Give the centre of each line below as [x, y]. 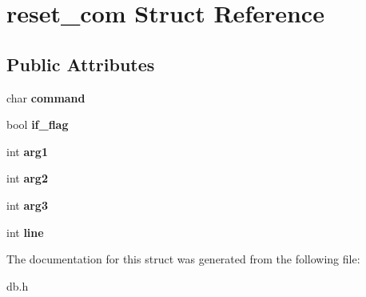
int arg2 [27, 178]
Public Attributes [81, 64]
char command [46, 97]
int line [25, 232]
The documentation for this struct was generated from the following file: [183, 259]
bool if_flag [38, 124]
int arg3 [27, 205]
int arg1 [27, 151]
